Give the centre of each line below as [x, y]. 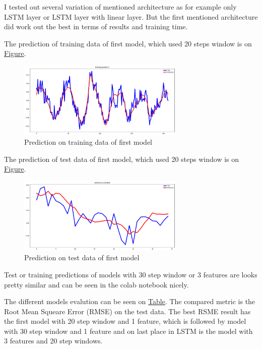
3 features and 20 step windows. [53, 341]
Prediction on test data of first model [82, 257]
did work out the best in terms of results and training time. [96, 26]
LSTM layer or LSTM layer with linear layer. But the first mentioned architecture [131, 16]
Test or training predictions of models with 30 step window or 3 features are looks [131, 274]
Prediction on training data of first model [88, 142]
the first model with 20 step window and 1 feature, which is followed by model [125, 321]
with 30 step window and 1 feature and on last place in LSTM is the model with [128, 331]
